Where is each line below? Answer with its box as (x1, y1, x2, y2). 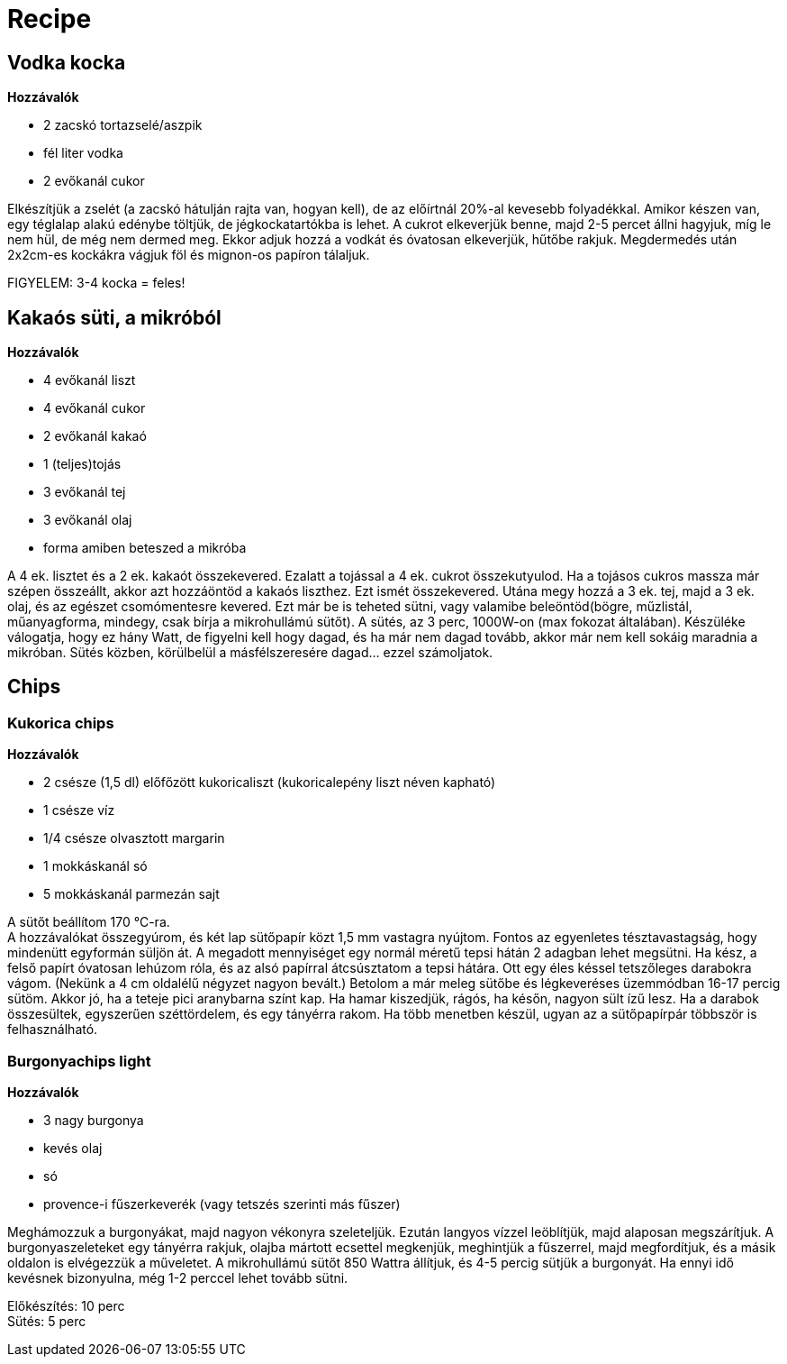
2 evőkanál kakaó (43, 428, 147, 444)
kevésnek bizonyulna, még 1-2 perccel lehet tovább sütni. (7, 1269, 348, 1286)
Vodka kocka (7, 50, 126, 74)
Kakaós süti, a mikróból (7, 306, 222, 329)
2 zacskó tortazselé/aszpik (43, 117, 203, 133)
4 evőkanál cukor (43, 400, 146, 417)
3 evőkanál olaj (43, 512, 132, 528)
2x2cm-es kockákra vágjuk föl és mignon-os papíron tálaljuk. (7, 247, 370, 263)
